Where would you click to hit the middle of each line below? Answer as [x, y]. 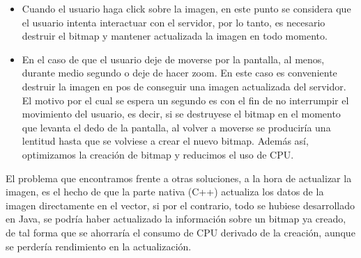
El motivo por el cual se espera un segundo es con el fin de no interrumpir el [185, 100]
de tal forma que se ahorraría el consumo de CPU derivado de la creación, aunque [180, 232]
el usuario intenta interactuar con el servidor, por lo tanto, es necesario [174, 22]
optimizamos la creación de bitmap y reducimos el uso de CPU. [158, 154]
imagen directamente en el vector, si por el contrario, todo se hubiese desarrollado [180, 205]
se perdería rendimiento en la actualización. [99, 246]
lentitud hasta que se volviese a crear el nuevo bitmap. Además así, [165, 141]
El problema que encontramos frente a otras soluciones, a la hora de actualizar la [179, 178]
